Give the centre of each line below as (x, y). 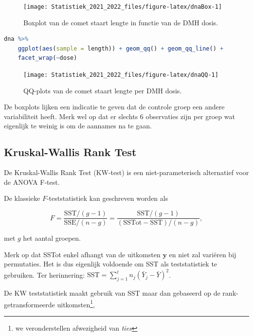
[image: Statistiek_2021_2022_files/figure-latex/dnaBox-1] (123, 7)
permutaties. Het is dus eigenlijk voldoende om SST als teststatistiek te (111, 264)
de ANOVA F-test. (32, 182)
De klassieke (22, 198)
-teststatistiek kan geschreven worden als (107, 198)
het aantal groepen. (52, 238)
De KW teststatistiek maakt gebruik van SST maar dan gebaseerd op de (112, 293)
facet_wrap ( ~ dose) (47, 58)
